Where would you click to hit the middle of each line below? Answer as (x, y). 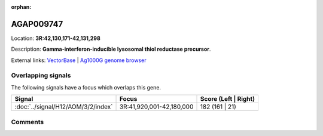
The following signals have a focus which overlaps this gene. (86, 87)
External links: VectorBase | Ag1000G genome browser (79, 60)
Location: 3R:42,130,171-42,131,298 (56, 38)
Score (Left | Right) (228, 99)
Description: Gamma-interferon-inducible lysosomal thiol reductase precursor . (111, 49)
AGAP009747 (37, 24)
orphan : (21, 7)
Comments (28, 122)
